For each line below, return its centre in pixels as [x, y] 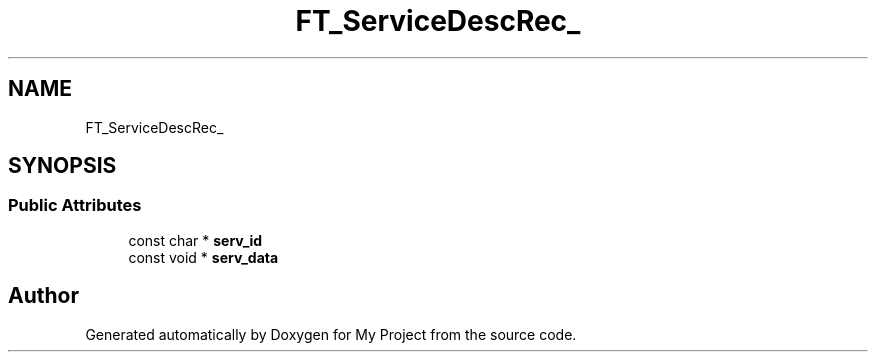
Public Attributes [75, 205]
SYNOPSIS [62, 166]
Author [43, 296]
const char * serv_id [195, 240]
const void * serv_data [203, 257]
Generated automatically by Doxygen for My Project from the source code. [331, 334]
